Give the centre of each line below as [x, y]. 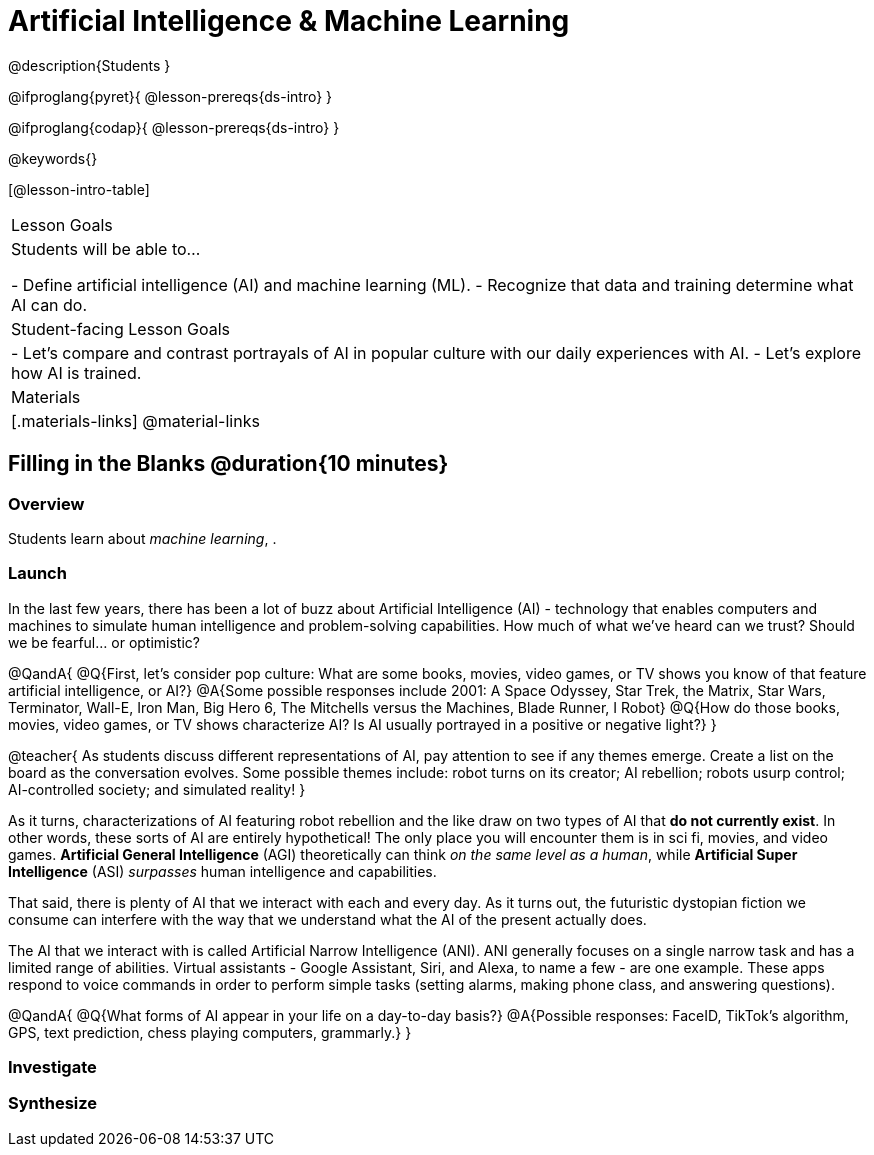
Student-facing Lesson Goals [121, 328]
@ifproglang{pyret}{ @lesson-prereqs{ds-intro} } [170, 96]
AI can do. [49, 304]
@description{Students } [89, 65]
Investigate [52, 1067]
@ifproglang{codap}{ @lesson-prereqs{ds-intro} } [174, 127]
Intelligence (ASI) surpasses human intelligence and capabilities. [222, 871]
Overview [46, 503]
